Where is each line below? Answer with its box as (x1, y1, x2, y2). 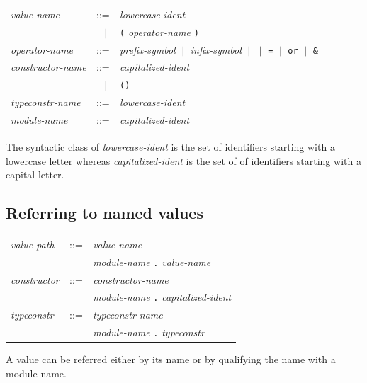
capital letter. (6, 167, 64, 182)
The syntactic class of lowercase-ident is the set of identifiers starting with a (6, 139, 335, 154)
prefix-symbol (120, 42, 176, 57)
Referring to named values (6, 202, 203, 224)
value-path (11, 236, 55, 251)
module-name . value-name (93, 254, 211, 269)
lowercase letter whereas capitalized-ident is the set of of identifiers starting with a (6, 153, 361, 168)
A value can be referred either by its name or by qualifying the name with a (6, 352, 336, 367)
